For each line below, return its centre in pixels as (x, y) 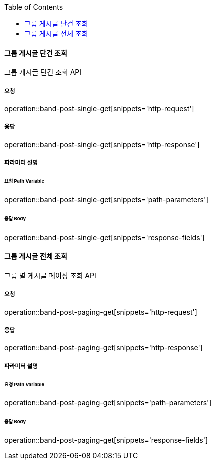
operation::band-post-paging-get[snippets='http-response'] (103, 348)
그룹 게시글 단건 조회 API (43, 72)
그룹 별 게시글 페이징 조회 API (50, 275)
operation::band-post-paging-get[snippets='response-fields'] (106, 440)
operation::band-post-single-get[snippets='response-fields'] (104, 237)
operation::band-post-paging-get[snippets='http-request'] (101, 312)
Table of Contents (34, 7)
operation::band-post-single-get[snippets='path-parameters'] (106, 199)
